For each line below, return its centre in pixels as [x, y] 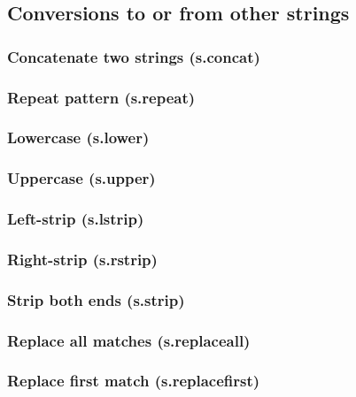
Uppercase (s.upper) [81, 178]
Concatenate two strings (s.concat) [134, 56]
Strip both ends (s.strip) [96, 299]
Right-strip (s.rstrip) [82, 259]
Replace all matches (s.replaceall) [129, 340]
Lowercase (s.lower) [78, 137]
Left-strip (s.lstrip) [76, 219]
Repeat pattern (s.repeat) [101, 97]
